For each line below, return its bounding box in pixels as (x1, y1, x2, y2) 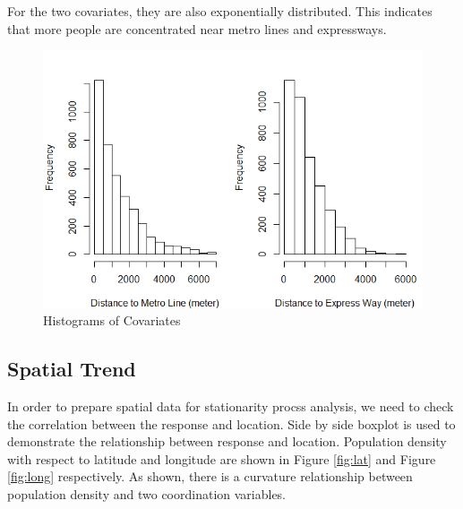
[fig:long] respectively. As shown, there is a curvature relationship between (7, 467, 413, 486)
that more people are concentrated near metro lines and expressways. (7, 19, 387, 38)
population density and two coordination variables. (7, 484, 287, 503)
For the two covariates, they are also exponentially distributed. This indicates (7, 2, 433, 20)
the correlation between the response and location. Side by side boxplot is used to (7, 414, 456, 433)
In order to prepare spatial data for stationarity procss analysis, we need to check (7, 397, 454, 415)
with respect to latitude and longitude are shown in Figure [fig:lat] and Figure (7, 449, 436, 468)
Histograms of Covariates (43, 311, 181, 330)
